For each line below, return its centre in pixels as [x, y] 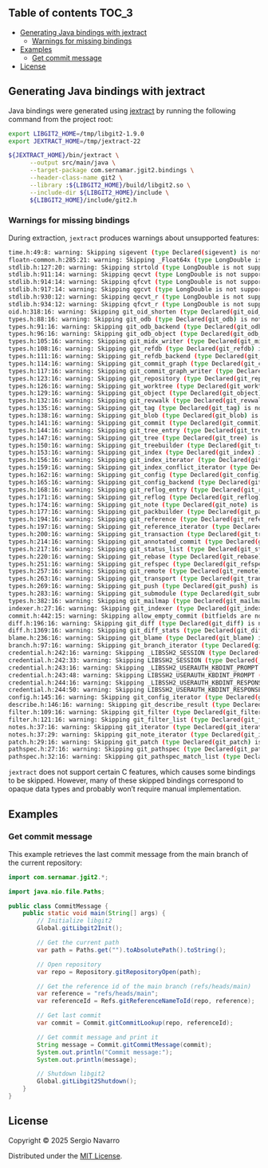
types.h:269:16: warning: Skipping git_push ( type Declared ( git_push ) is [134, 586]
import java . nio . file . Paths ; [57, 892]
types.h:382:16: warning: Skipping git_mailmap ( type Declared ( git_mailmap [137, 601]
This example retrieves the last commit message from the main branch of [128, 854]
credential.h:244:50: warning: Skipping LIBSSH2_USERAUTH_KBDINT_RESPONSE [135, 690]
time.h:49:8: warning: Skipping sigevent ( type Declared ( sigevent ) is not [135, 252]
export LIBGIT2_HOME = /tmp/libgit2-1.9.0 [77, 134]
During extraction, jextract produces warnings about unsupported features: [134, 238]
